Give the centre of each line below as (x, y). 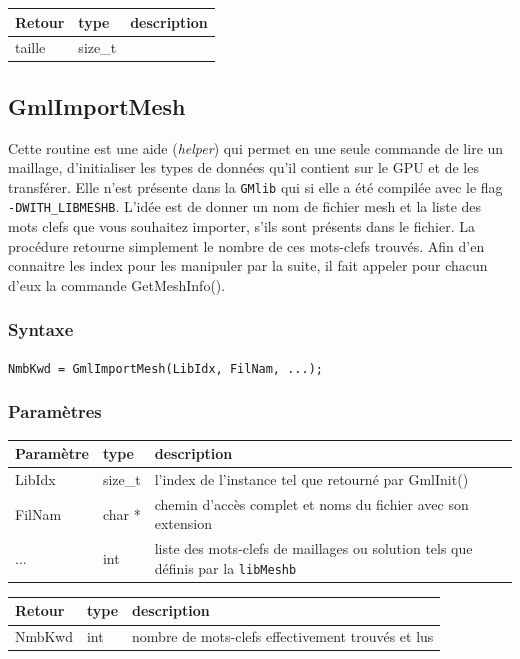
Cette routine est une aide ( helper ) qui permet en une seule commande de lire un (256, 147)
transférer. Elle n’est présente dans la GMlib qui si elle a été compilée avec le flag (255, 186)
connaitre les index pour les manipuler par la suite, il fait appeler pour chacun (248, 265)
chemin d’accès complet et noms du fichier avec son (311, 503)
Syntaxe (41, 329)
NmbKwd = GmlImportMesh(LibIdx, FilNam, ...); (165, 368)
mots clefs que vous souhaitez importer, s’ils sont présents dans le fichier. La (241, 226)
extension (183, 523)
